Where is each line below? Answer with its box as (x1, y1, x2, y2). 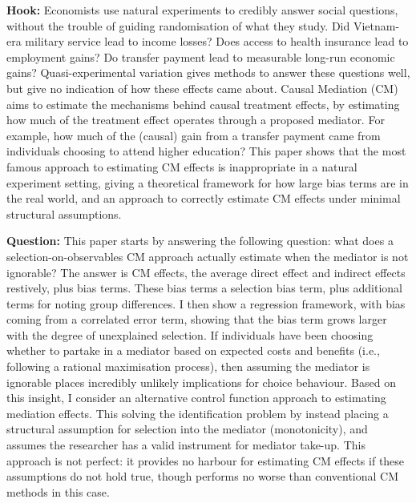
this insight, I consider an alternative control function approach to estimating (6, 389, 386, 406)
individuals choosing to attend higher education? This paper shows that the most (6, 143, 406, 159)
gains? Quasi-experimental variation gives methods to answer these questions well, (6, 64, 410, 81)
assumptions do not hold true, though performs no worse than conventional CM (6, 468, 399, 485)
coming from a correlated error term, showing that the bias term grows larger (6, 311, 387, 328)
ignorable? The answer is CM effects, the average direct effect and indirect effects (6, 264, 406, 280)
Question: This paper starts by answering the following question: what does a (6, 232, 394, 249)
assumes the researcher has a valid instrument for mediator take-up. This (6, 437, 366, 453)
